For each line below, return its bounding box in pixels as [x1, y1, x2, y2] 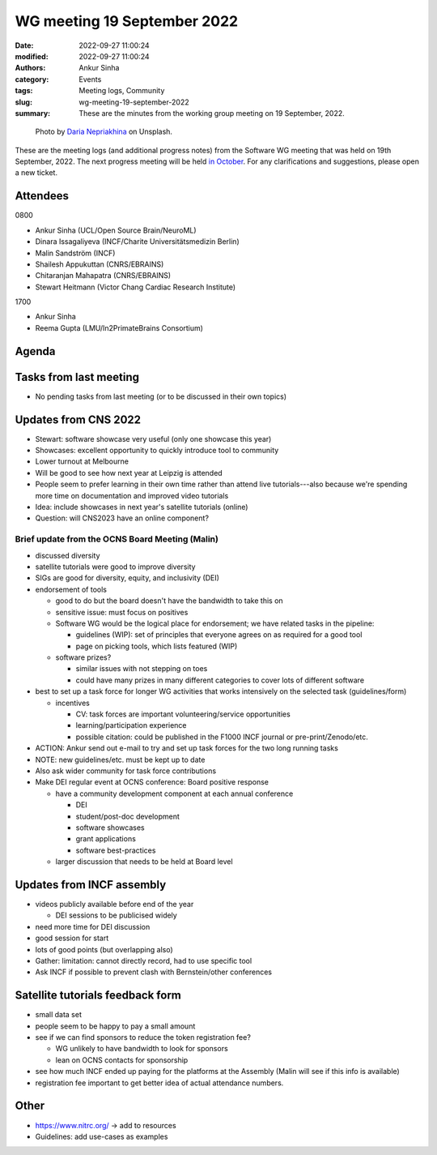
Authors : [15, 63, 46, 73]
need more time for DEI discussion [35, 922, 151, 931]
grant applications [75, 834, 137, 844]
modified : [15, 51, 49, 61]
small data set [35, 1010, 83, 1020]
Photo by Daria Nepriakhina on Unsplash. [35, 126, 173, 137]
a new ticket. [15, 168, 58, 178]
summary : [15, 108, 51, 118]
